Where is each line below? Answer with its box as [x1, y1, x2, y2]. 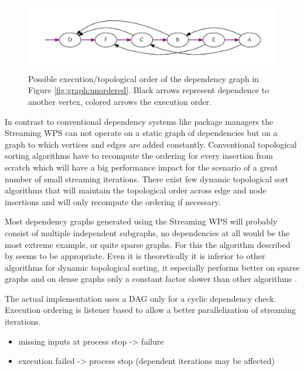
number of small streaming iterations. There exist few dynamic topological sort [5, 172, 289, 185]
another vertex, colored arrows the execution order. [28, 95, 212, 107]
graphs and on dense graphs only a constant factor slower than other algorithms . [5, 273, 297, 285]
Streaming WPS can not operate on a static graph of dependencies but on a [5, 127, 278, 139]
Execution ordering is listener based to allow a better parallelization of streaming [5, 304, 296, 316]
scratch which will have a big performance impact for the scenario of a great [5, 161, 278, 173]
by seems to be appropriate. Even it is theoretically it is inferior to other [5, 250, 265, 262]
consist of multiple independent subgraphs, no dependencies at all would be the [5, 226, 290, 239]
